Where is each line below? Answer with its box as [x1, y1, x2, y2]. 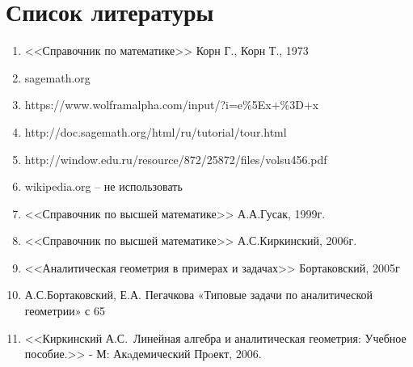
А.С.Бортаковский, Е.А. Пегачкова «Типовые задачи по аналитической [24, 286, 373, 303]
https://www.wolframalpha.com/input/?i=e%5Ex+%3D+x [24, 96, 319, 113]
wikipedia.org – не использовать [24, 178, 183, 195]
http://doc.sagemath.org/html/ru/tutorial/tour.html [24, 123, 287, 140]
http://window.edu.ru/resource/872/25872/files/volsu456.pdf [24, 150, 327, 167]
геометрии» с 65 [24, 302, 105, 319]
